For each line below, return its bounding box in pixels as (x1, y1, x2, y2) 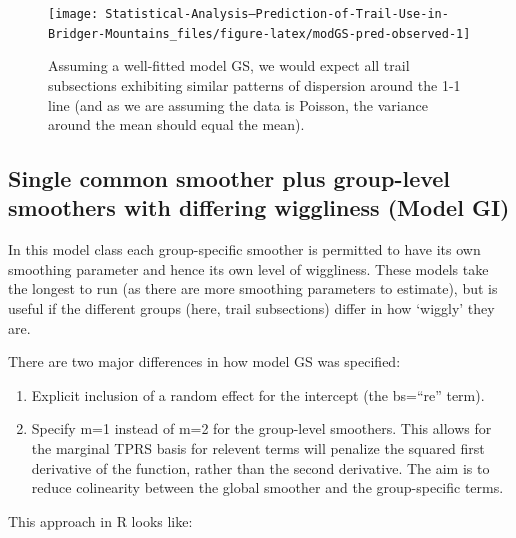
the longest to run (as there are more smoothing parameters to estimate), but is (8, 278, 498, 299)
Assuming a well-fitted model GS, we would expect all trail (48, 55, 410, 76)
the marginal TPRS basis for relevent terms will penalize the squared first (31, 438, 485, 459)
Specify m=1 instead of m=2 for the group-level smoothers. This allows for (31, 418, 492, 439)
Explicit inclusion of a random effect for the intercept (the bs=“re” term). (31, 384, 485, 405)
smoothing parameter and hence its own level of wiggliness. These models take (8, 258, 489, 279)
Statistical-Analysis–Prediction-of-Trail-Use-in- (105, 7, 449, 21)
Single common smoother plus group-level (8, 163, 451, 194)
